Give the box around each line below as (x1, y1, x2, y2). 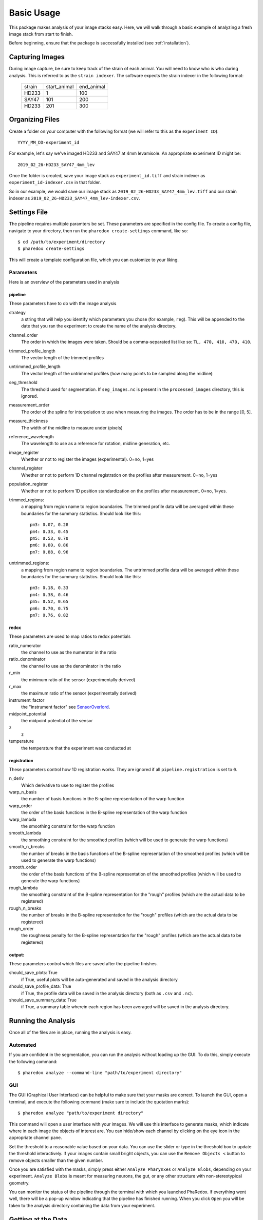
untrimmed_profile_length (9, 364, 61, 369)
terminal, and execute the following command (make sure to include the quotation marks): (9, 1098, 189, 1105)
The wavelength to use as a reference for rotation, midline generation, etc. (21, 441, 170, 447)
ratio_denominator (9, 656, 46, 662)
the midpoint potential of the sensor (21, 717, 93, 723)
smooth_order (9, 864, 38, 870)
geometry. (9, 1180, 30, 1186)
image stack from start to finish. (9, 31, 73, 37)
